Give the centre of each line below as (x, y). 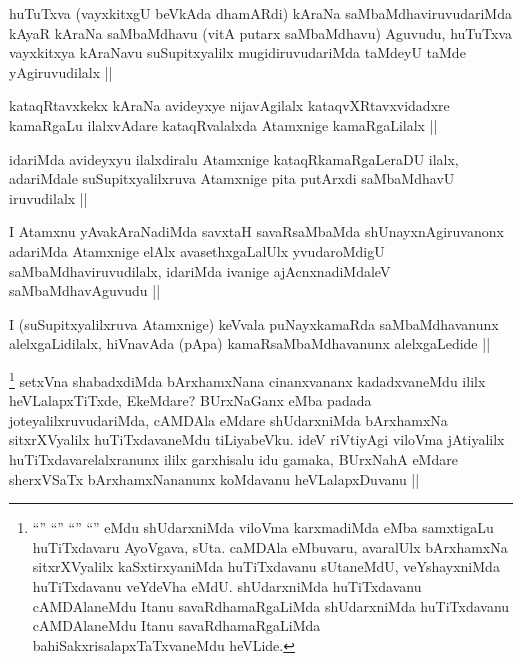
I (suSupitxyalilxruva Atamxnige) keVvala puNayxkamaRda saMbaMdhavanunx (254, 323)
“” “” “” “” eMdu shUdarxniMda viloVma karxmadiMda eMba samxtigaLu (263, 527)
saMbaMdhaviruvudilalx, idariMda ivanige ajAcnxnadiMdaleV (200, 270)
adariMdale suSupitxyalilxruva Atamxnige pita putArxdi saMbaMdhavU (232, 178)
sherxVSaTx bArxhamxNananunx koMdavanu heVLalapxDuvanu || (214, 478)
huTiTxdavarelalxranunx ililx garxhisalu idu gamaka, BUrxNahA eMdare (233, 458)
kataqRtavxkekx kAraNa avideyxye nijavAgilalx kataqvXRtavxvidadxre (229, 105)
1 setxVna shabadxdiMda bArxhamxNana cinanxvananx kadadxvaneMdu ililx (247, 379)
